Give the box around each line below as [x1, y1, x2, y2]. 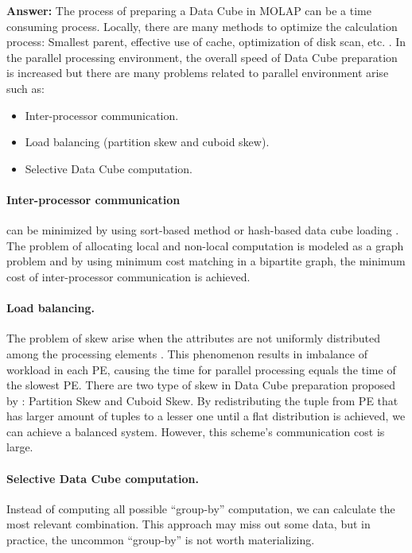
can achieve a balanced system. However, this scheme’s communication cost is [6, 423, 385, 439]
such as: [6, 79, 45, 96]
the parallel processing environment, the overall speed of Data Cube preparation [6, 48, 398, 65]
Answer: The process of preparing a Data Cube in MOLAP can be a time [6, 2, 371, 18]
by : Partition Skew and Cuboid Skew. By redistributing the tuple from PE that [6, 392, 398, 408]
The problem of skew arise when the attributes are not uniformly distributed [6, 330, 380, 346]
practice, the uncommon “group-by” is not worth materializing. [6, 532, 315, 548]
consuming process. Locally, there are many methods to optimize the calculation [6, 17, 398, 34]
